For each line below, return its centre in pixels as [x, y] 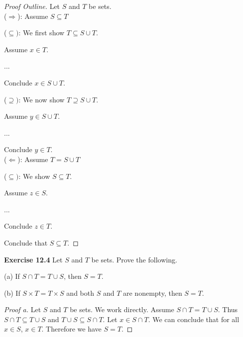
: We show [34, 176]
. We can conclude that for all [194, 319]
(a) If [12, 276]
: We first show [42, 33]
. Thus [228, 309]
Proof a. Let [23, 309]
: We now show [42, 99]
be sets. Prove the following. [134, 259]
